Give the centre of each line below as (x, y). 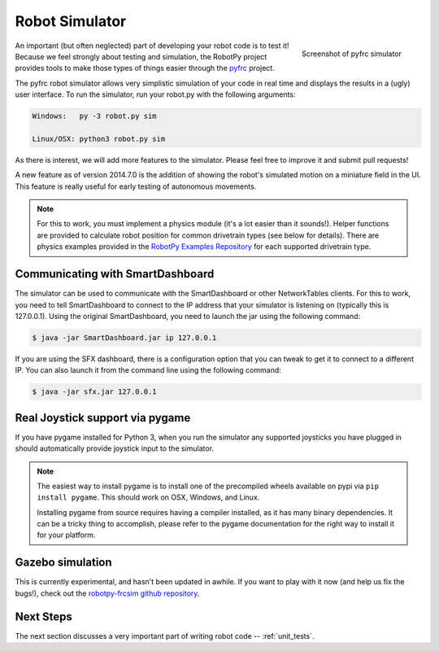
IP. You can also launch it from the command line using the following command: (148, 370)
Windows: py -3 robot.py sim (95, 116)
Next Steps (43, 616)
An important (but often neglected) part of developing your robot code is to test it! (152, 46)
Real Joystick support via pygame (103, 418)
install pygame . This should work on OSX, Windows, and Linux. (148, 497)
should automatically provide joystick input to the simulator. (115, 448)
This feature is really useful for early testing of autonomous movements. (136, 186)
